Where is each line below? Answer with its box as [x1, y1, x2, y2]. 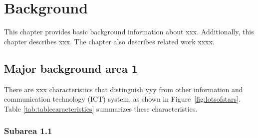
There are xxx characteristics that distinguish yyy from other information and [4, 84, 243, 94]
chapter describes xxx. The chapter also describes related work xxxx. [4, 36, 215, 46]
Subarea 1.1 [4, 125, 52, 137]
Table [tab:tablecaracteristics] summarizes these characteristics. [4, 103, 198, 114]
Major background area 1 [4, 60, 138, 76]
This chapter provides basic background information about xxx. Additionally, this [4, 26, 254, 37]
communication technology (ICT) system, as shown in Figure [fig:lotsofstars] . [4, 94, 241, 104]
